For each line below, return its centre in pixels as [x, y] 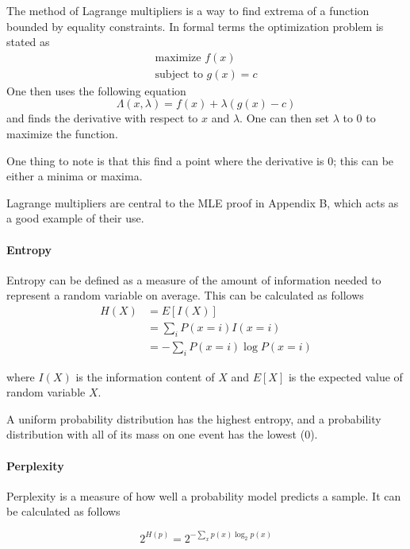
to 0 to [359, 118]
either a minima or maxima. [75, 176]
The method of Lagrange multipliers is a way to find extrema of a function [188, 10]
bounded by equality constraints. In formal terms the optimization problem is [195, 26]
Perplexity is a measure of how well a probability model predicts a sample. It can [204, 495]
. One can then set [284, 118]
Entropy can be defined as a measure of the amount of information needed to [194, 279]
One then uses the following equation [96, 90]
